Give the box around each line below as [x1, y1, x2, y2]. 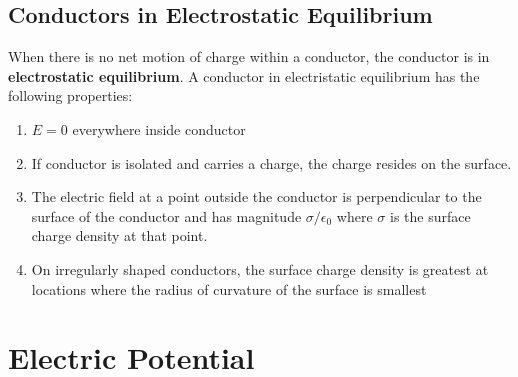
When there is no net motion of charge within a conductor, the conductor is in [8, 46, 490, 67]
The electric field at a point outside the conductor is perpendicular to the [31, 186, 482, 207]
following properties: [8, 85, 133, 106]
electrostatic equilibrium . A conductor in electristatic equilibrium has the [8, 65, 480, 86]
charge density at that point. [31, 225, 208, 246]
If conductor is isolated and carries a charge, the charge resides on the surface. [31, 152, 512, 173]
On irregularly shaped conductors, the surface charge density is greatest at [31, 258, 489, 279]
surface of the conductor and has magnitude [31, 205, 302, 226]
